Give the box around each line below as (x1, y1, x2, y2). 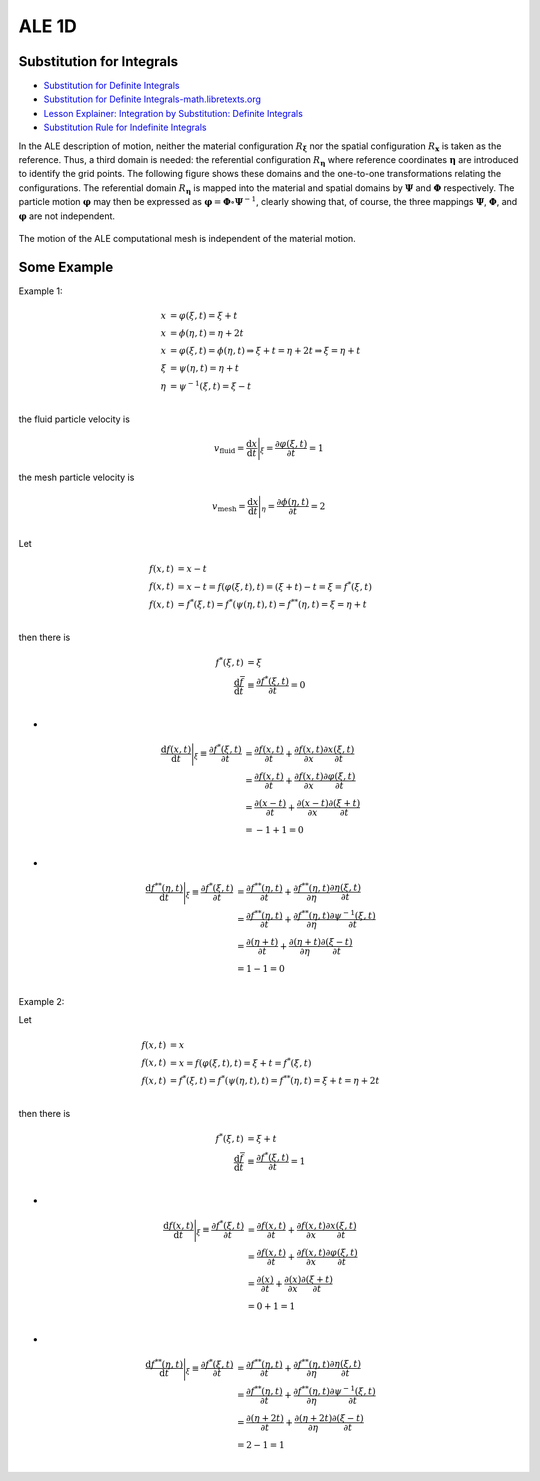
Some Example (18, 258, 114, 275)
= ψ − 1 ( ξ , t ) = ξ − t (170, 379, 252, 392)
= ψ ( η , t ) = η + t (170, 363, 240, 374)
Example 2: (18, 996, 65, 1008)
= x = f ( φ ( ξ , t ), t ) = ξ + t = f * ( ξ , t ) (169, 1055, 312, 1069)
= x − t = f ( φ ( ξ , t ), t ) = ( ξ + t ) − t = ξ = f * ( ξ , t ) (176, 579, 372, 592)
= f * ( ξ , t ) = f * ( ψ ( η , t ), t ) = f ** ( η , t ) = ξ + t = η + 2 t (169, 1073, 380, 1086)
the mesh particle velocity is (18, 471, 135, 483)
